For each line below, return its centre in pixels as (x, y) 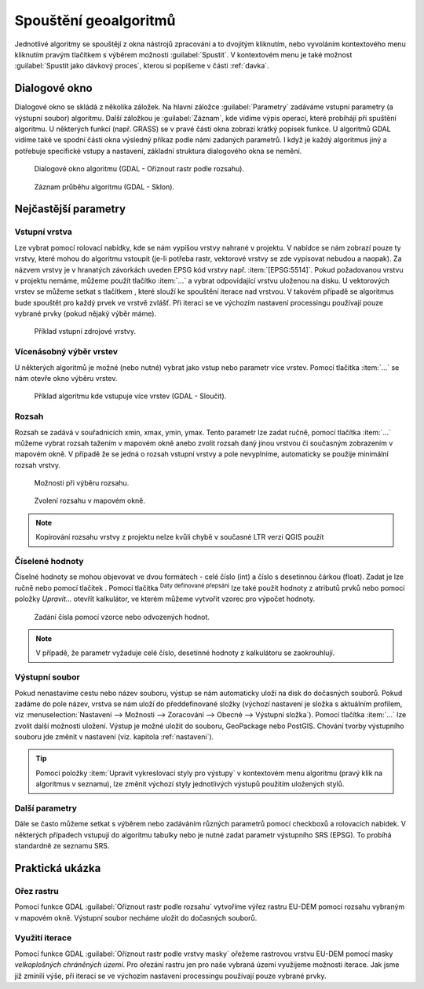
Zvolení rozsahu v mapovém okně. (90, 501)
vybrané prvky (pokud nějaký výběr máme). (86, 313)
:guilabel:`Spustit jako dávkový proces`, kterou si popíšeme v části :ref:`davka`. (142, 66)
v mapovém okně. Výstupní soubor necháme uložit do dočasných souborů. (136, 918)
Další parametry (46, 808)
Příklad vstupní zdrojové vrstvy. (85, 331)
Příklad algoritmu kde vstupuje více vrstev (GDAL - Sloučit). (130, 396)
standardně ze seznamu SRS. (62, 846)
